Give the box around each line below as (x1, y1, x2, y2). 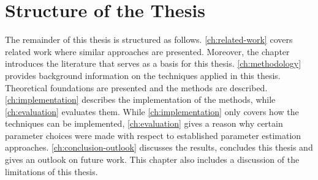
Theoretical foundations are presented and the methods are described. (5, 81, 268, 94)
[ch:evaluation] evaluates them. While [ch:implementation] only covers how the (5, 105, 299, 118)
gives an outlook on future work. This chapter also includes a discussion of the (5, 153, 300, 166)
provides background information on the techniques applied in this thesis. (5, 69, 281, 81)
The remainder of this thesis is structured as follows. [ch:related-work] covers (5, 33, 293, 46)
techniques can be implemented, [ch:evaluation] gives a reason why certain (5, 117, 283, 130)
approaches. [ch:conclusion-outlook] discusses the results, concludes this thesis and (5, 141, 313, 154)
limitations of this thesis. (5, 165, 98, 178)
